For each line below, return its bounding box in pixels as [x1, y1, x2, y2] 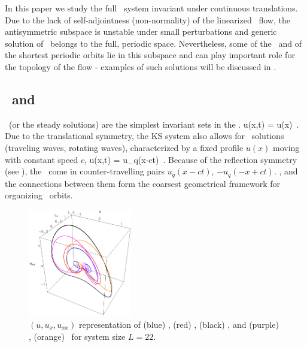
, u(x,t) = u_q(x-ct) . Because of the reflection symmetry [84, 153, 297, 165]
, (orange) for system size [29, 330, 126, 342]
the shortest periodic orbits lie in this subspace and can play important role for [5, 49, 295, 61]
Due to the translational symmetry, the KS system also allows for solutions [5, 129, 284, 142]
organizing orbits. [5, 189, 73, 201]
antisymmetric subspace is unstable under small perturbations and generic [5, 25, 277, 38]
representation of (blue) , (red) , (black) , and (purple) [79, 318, 279, 330]
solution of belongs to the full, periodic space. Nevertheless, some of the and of [5, 37, 302, 49]
